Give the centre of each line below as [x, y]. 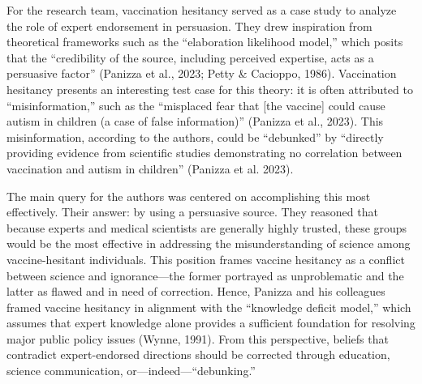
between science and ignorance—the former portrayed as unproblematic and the [205, 275]
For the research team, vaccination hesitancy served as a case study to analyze [202, 10]
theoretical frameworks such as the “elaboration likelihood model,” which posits [205, 42]
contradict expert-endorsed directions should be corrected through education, [198, 354]
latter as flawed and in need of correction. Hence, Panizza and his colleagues [196, 291]
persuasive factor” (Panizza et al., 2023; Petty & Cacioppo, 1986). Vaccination [202, 73]
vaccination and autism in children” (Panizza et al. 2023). [150, 168]
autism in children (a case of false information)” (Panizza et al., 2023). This [195, 121]
